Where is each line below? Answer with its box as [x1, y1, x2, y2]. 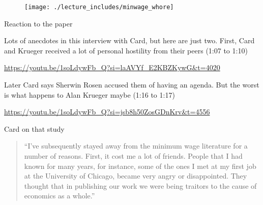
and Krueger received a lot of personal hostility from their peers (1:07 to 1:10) [4, 45, 248, 55]
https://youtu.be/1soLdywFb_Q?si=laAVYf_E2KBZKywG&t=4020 [4, 62, 220, 73]
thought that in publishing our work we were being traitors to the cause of [24, 180, 257, 191]
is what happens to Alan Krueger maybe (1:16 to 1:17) [4, 89, 175, 100]
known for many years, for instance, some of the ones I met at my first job [24, 160, 256, 171]
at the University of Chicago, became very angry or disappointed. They [24, 170, 247, 181]
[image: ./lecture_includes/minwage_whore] [24, 4, 174, 11]
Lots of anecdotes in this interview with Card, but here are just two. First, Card [4, 35, 255, 46]
